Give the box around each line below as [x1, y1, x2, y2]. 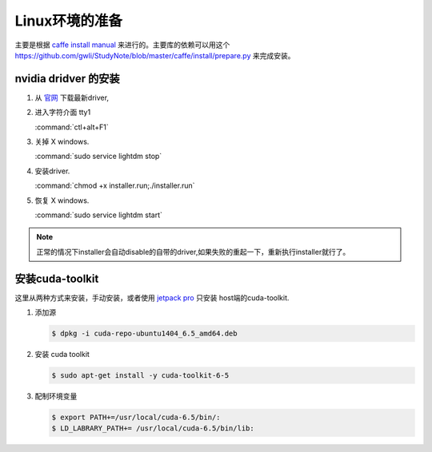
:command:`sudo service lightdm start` [34, 210, 163, 220]
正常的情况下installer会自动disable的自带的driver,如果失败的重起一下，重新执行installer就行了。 [36, 247, 350, 256]
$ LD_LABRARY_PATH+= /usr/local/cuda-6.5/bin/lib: [51, 424, 255, 433]
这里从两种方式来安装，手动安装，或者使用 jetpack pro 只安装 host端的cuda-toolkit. [14, 292, 290, 303]
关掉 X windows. [34, 137, 90, 147]
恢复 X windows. [34, 196, 90, 205]
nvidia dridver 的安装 [14, 72, 120, 85]
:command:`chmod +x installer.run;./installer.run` [34, 180, 195, 191]
